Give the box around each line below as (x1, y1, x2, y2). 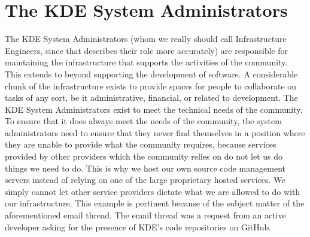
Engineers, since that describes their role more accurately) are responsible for (5, 44, 288, 56)
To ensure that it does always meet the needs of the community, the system (5, 115, 282, 127)
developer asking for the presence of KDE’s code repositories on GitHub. (5, 220, 272, 233)
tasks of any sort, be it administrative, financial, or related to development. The (5, 91, 298, 104)
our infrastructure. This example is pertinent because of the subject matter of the (5, 197, 305, 209)
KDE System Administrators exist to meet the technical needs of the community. (5, 103, 303, 115)
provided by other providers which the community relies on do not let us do (5, 150, 282, 163)
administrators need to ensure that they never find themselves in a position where (5, 126, 305, 139)
